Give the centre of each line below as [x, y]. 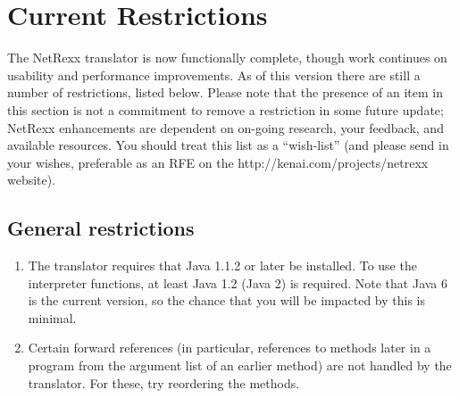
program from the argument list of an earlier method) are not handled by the [240, 365]
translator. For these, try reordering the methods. [164, 382]
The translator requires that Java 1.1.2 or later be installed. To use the [222, 265]
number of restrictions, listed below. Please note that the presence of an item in [225, 92]
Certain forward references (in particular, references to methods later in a [229, 348]
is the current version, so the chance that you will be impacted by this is [226, 300]
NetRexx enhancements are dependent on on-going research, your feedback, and [225, 127]
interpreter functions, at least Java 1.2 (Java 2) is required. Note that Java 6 [238, 282]
